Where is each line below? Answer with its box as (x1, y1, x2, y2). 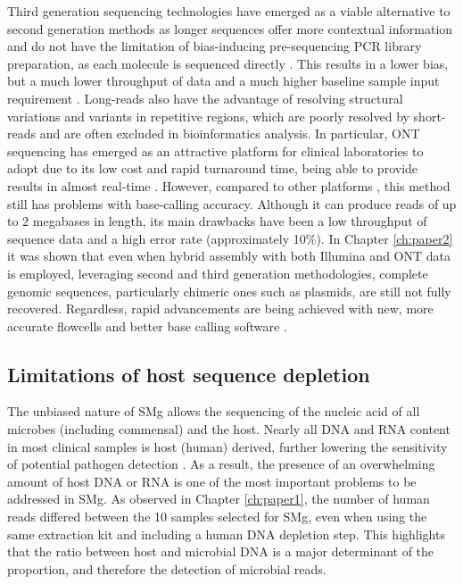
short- (413, 106, 446, 125)
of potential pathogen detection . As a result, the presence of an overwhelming (7, 455, 435, 473)
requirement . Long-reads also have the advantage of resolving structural (7, 88, 403, 107)
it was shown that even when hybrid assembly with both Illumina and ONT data (7, 246, 451, 265)
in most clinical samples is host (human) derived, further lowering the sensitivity (7, 437, 448, 455)
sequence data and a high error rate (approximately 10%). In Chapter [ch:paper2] (7, 229, 453, 247)
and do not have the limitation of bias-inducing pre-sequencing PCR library (7, 37, 422, 55)
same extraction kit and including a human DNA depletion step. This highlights (7, 524, 445, 543)
